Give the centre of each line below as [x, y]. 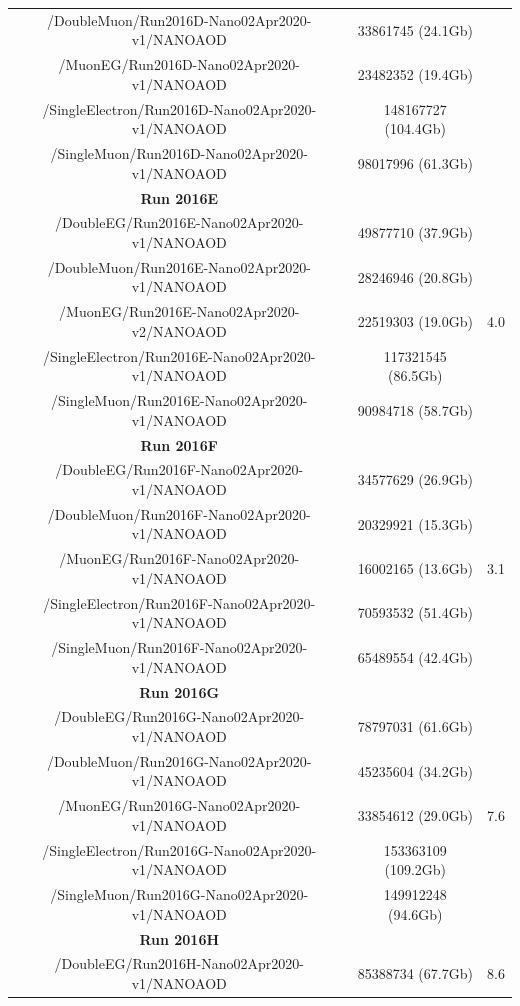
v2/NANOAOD [179, 330]
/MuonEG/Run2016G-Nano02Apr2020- [179, 805]
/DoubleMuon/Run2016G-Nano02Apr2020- [179, 760]
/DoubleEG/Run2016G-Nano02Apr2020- [179, 716]
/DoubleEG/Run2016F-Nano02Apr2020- [179, 469]
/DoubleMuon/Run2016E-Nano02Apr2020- [179, 266]
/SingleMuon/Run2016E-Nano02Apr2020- [179, 400]
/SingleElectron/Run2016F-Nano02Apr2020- [179, 602]
